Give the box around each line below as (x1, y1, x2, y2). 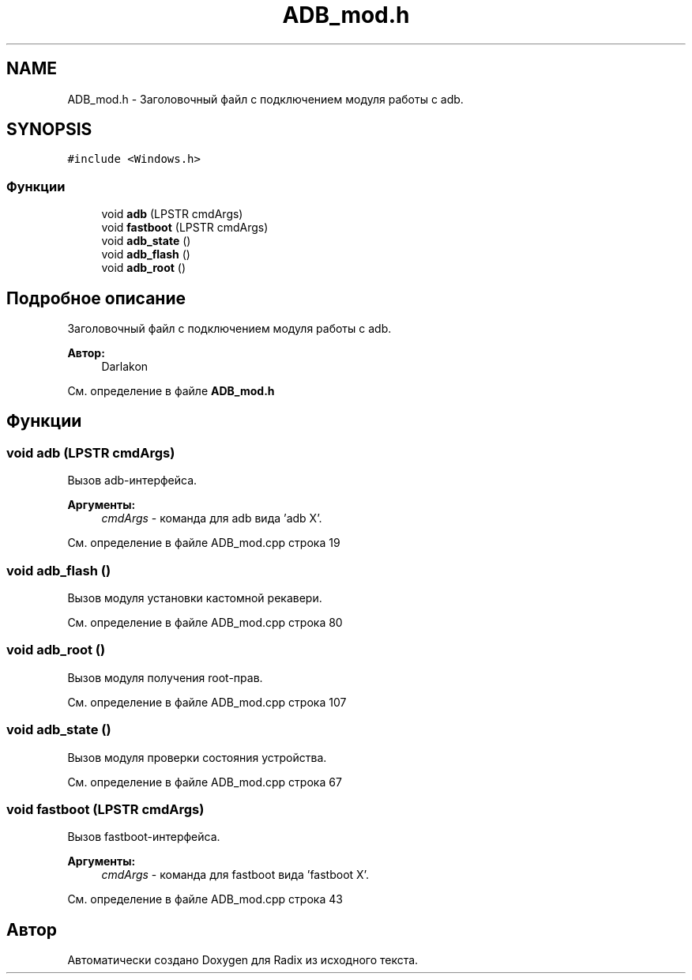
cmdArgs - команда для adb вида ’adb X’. (101, 511, 322, 526)
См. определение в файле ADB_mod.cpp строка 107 (67, 695, 347, 709)
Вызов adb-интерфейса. (67, 473, 197, 488)
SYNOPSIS (6, 119, 92, 140)
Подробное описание (6, 288, 186, 308)
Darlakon (101, 360, 149, 374)
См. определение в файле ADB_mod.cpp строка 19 (67, 536, 340, 550)
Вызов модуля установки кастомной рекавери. (67, 591, 322, 605)
